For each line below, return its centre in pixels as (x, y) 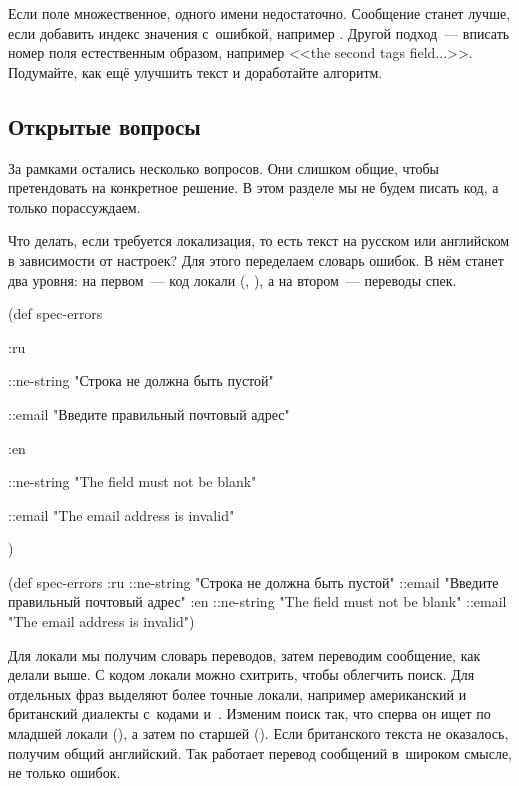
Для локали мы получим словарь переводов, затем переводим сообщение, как (244, 654)
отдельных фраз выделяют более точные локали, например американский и (237, 693)
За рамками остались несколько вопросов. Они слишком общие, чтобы (223, 167)
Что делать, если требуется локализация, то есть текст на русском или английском (259, 240)
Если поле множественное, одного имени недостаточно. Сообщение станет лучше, (259, 13)
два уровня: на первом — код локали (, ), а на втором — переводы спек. (232, 279)
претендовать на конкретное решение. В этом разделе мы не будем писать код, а (253, 187)
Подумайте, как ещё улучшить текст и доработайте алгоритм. (195, 71)
